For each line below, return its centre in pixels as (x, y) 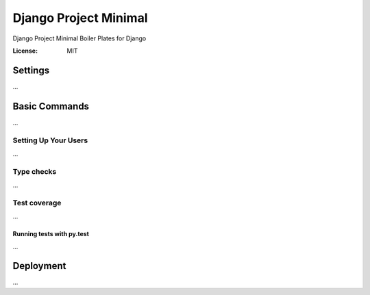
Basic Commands (51, 106)
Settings (31, 70)
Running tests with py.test (51, 234)
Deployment (39, 266)
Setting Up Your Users (50, 140)
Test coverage (37, 203)
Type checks (35, 171)
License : (25, 51)
